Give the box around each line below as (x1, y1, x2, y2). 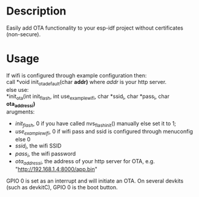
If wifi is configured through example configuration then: (6, 71, 147, 79)
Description (6, 4, 67, 18)
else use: (6, 86, 29, 93)
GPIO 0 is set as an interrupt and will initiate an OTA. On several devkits (6, 177, 184, 185)
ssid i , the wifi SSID (15, 142, 62, 150)
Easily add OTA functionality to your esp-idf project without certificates (6, 24, 183, 31)
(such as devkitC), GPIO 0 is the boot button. (6, 184, 118, 191)
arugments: (6, 108, 35, 115)
